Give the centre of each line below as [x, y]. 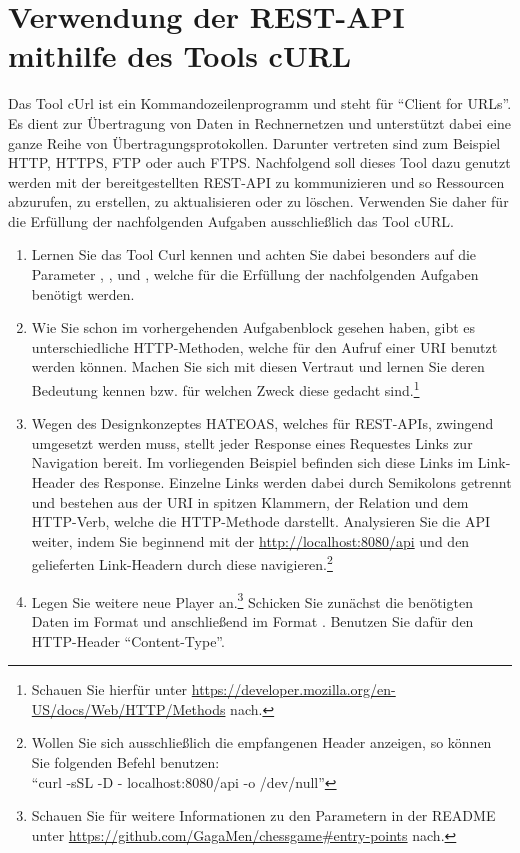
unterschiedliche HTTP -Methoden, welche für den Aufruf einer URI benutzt [264, 346]
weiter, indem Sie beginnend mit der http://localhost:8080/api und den [250, 540]
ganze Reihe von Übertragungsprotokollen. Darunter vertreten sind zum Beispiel [254, 142]
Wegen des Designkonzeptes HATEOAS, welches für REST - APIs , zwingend [262, 423]
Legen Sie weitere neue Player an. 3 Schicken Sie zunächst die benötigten [252, 600]
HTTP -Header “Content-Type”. [128, 640]
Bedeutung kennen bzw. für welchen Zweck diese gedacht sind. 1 [225, 388]
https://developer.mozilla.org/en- [293, 689]
